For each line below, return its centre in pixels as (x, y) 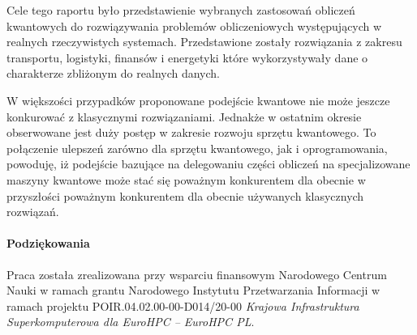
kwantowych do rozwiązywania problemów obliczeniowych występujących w (194, 25)
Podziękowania (48, 243)
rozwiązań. (33, 212)
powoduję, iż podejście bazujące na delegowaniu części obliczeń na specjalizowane (208, 164)
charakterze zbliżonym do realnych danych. (114, 73)
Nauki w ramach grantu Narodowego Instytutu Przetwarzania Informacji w (193, 290)
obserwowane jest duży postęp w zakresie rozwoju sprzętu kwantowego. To (191, 132)
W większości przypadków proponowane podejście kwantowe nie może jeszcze (198, 100)
